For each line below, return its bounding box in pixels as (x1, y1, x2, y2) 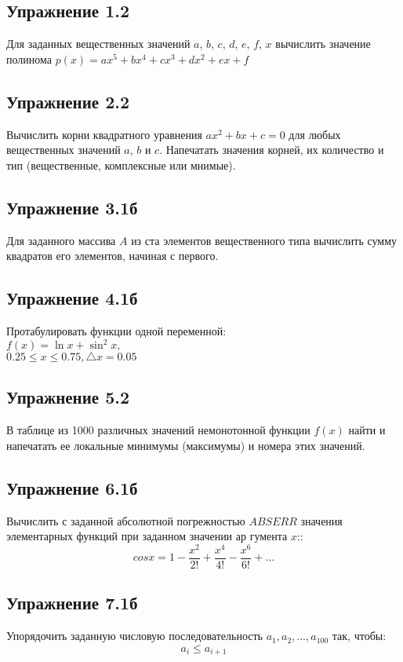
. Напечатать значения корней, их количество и (159, 141, 384, 158)
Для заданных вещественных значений (6, 35, 191, 52)
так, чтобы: (332, 627, 387, 644)
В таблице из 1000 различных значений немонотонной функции (6, 422, 310, 438)
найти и (348, 422, 386, 438)
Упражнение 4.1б (6, 286, 138, 310)
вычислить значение (275, 35, 371, 52)
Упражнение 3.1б (6, 195, 138, 219)
